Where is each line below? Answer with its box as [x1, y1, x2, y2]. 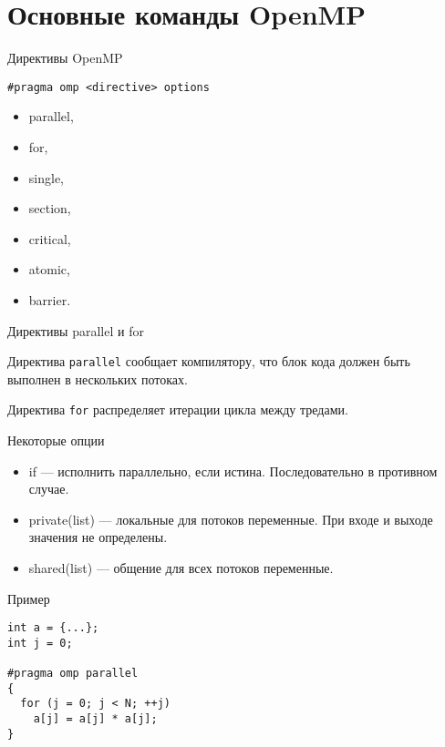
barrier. [28, 290, 71, 309]
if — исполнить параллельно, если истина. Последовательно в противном [28, 461, 438, 480]
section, [28, 199, 71, 218]
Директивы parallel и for [7, 321, 144, 340]
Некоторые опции [7, 431, 105, 450]
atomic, [28, 260, 70, 279]
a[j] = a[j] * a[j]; [33, 712, 158, 726]
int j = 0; [7, 636, 73, 650]
